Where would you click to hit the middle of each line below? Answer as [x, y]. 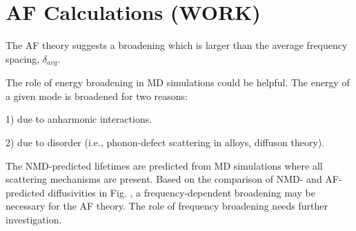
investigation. [34, 219]
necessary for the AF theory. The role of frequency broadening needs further [167, 206]
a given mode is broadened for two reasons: [97, 96]
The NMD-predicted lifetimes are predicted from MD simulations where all [164, 165]
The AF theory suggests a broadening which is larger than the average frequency [177, 45]
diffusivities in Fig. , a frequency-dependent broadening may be [181, 192]
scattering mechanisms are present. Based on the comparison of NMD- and [164, 179]
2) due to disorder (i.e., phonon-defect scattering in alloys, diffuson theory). [165, 142]
